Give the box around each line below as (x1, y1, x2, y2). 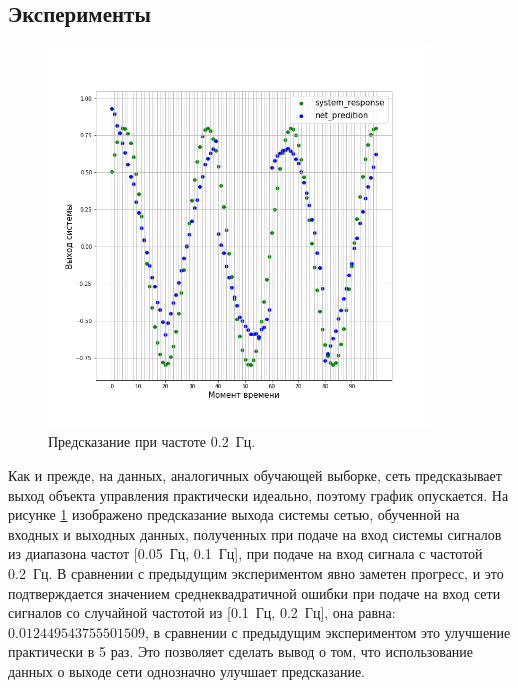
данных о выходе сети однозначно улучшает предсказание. (8, 660, 365, 681)
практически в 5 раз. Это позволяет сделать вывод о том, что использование (8, 641, 474, 662)
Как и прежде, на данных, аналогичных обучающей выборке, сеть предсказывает (8, 464, 502, 485)
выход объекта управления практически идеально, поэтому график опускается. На (8, 484, 509, 505)
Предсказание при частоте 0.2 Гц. (48, 431, 256, 452)
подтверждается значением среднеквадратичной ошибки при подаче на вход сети (8, 582, 501, 603)
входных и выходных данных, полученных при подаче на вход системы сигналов (8, 523, 502, 544)
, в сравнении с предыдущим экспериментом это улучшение (144, 621, 511, 642)
